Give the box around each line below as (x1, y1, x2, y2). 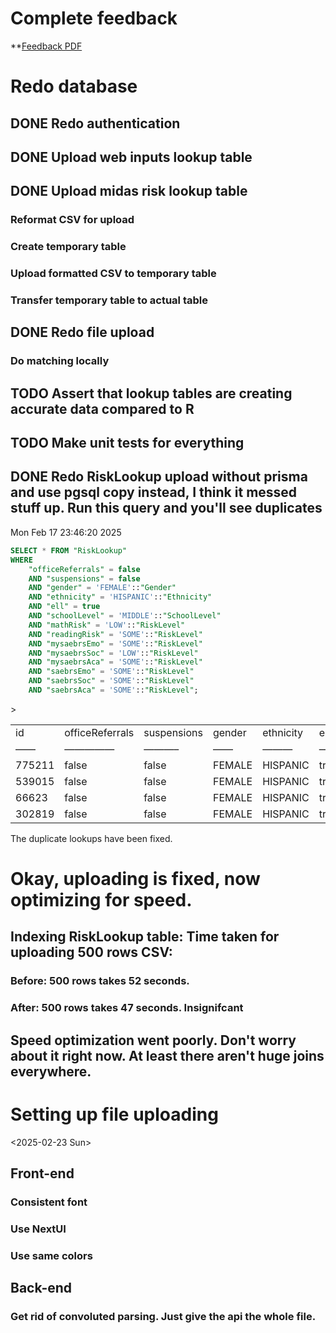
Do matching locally (10, 354, 110, 368)
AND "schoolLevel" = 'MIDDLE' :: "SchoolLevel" (28, 611, 222, 621)
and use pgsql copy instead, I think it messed (10, 484, 298, 501)
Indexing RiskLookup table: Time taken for (10, 928, 280, 946)
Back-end (10, 1280, 73, 1297)
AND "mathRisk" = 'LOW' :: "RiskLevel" (28, 620, 186, 630)
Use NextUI (10, 1222, 67, 1236)
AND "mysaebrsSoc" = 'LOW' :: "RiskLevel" (28, 648, 199, 658)
